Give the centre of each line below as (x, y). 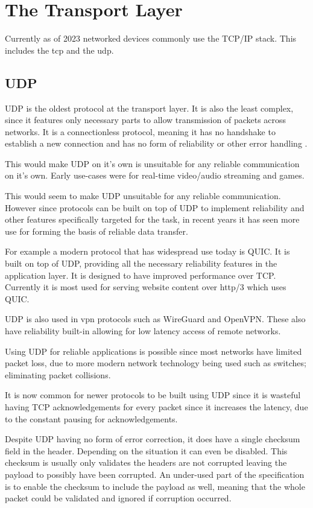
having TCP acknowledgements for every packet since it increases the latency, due (156, 406)
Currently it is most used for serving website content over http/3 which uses (146, 287)
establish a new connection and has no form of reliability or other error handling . (156, 143)
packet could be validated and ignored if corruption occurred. (118, 498)
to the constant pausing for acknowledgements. (91, 418)
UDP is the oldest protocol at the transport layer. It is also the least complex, (149, 108)
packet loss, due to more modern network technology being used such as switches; (156, 363)
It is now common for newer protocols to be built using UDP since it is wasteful (153, 395)
